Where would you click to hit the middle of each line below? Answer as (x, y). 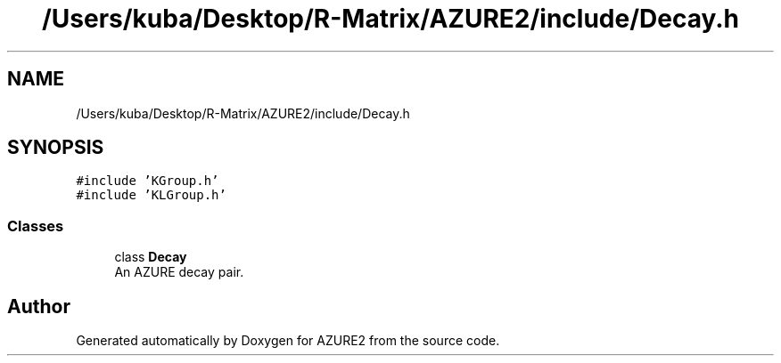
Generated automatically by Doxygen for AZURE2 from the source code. (288, 341)
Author (39, 306)
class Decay (151, 257)
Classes (36, 226)
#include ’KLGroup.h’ (151, 195)
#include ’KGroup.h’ (148, 181)
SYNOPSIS (56, 148)
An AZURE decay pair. (179, 272)
